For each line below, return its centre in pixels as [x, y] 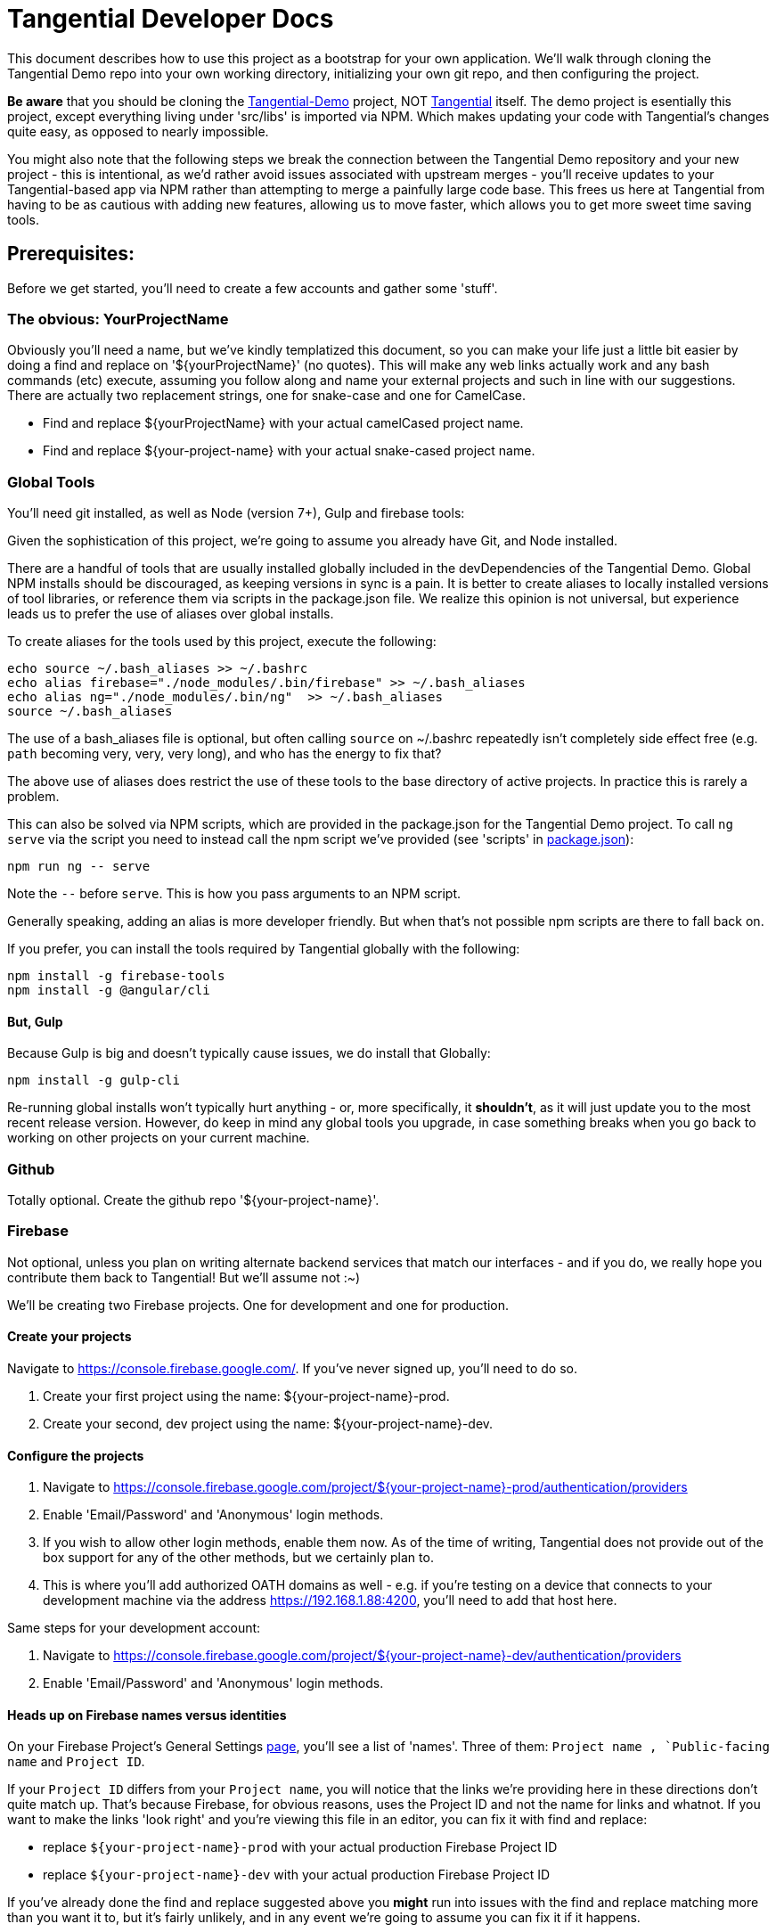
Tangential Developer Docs [171, 19]
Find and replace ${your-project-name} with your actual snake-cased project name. [289, 451]
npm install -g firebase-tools [116, 976]
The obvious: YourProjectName [118, 319]
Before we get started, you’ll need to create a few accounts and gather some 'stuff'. [253, 288]
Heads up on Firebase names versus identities [147, 1715]
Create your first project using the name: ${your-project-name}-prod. [246, 1396]
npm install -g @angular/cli [109, 991]
